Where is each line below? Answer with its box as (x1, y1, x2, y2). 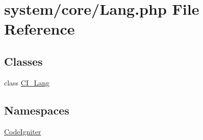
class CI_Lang (4, 77, 50, 88)
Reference (4, 18, 75, 39)
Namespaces (4, 102, 69, 118)
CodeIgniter (4, 126, 41, 136)
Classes (4, 53, 43, 69)
